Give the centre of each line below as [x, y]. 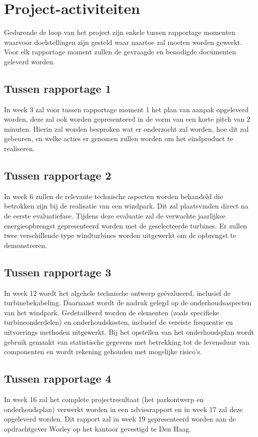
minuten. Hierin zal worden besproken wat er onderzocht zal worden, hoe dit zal [127, 128]
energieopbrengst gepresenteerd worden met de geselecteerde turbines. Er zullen [126, 225]
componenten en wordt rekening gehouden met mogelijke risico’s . [103, 351]
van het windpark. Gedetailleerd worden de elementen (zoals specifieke [112, 312]
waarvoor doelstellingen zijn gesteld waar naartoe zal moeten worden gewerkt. [123, 42]
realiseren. [19, 148]
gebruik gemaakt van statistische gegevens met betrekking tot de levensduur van [127, 341]
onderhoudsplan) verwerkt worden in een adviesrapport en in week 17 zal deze [124, 409]
